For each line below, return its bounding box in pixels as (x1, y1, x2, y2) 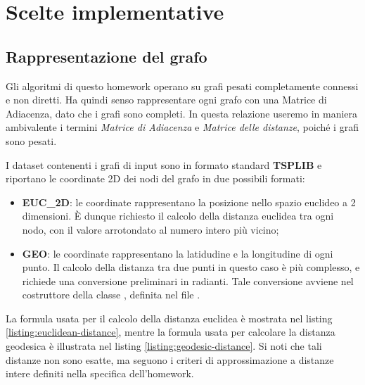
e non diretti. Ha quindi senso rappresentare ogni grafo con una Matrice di (6, 92, 327, 107)
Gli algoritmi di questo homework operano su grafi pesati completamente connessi (6, 78, 359, 93)
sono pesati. (6, 133, 57, 148)
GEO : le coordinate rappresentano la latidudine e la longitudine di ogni (22, 246, 333, 260)
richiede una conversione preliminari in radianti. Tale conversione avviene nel (22, 273, 354, 288)
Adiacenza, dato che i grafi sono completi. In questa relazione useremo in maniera (6, 106, 358, 120)
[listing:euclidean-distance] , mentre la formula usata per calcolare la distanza (6, 324, 335, 339)
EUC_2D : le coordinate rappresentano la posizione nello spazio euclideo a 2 (22, 194, 356, 209)
